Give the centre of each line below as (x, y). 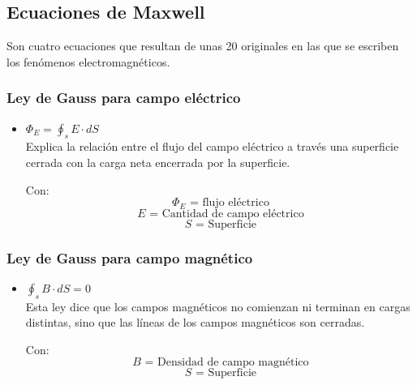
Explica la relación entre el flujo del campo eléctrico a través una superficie (212, 146)
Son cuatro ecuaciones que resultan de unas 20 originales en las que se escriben (203, 46)
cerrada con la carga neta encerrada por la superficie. (158, 162)
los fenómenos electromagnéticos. (88, 61)
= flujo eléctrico (229, 203)
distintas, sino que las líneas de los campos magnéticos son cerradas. (195, 322)
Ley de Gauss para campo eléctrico (124, 98)
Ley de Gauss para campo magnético (130, 257)
